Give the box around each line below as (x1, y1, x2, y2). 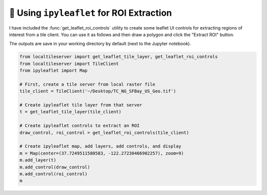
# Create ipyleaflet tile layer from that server (19, 102, 142, 108)
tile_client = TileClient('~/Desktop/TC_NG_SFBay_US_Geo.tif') (19, 89, 177, 94)
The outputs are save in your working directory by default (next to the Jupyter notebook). (9, 41, 191, 47)
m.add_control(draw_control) (19, 164, 90, 170)
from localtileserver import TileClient (19, 61, 119, 66)
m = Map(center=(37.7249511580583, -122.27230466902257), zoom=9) (19, 150, 184, 156)
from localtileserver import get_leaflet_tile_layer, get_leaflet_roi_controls (19, 54, 218, 60)
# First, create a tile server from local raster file (19, 81, 155, 87)
